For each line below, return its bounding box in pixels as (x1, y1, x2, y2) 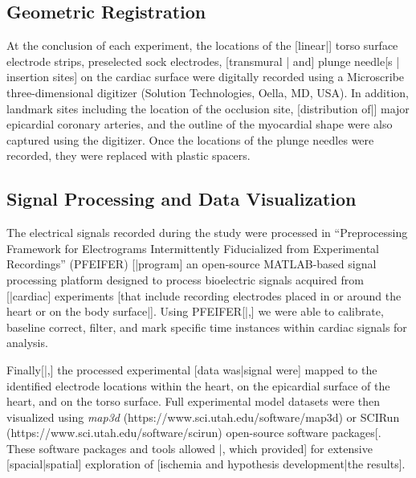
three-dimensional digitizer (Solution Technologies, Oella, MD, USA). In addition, (6, 84, 409, 100)
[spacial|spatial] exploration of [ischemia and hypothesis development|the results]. (6, 456, 406, 472)
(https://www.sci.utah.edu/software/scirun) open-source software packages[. (6, 424, 381, 441)
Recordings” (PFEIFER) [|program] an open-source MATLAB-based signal (6, 255, 377, 272)
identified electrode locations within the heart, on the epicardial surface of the (6, 377, 390, 394)
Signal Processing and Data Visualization (6, 186, 357, 211)
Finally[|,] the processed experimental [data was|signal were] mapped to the (6, 361, 377, 378)
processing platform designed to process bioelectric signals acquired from (6, 271, 364, 288)
